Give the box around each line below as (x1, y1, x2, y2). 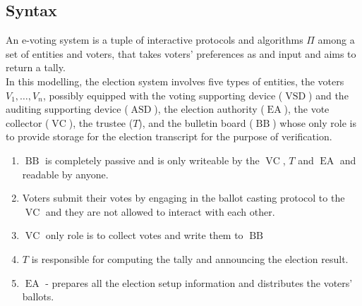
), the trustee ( (68, 115, 133, 130)
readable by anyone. (22, 166, 109, 181)
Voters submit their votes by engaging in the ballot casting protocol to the (22, 190, 345, 205)
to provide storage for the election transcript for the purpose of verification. (6, 129, 332, 144)
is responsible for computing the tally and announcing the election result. (31, 251, 349, 266)
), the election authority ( (154, 102, 265, 116)
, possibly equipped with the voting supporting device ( (42, 87, 283, 102)
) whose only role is (272, 115, 356, 130)
